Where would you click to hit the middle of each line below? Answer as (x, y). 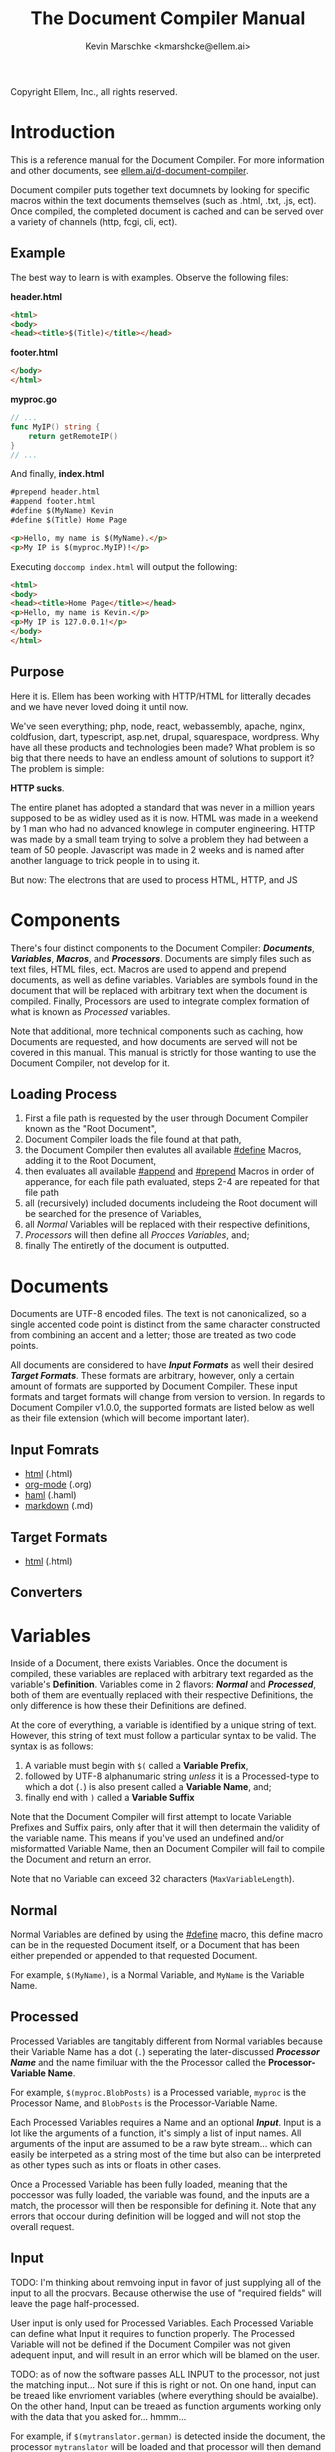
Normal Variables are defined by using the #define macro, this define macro (166, 1934)
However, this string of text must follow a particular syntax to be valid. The (163, 1736)
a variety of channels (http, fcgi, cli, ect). (94, 221)
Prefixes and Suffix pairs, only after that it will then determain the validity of (165, 1828)
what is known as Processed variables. (90, 1011)
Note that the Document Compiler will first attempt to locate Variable (151, 1817)
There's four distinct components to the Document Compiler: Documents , (162, 948)
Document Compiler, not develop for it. (90, 1063)
